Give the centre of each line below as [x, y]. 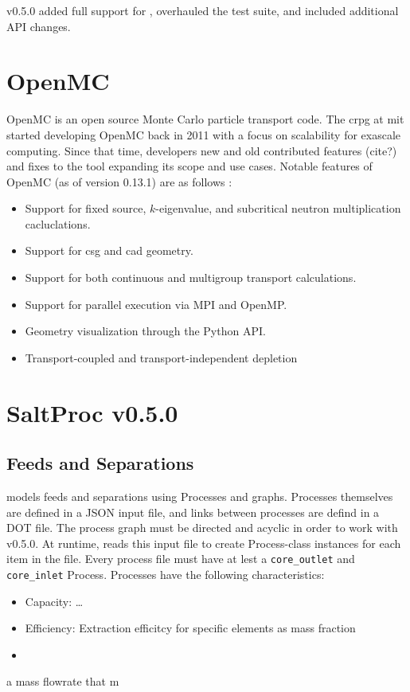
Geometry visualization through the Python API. [145, 331]
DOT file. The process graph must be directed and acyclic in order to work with [202, 528]
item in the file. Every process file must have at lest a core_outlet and [181, 559]
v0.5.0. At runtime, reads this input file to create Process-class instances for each [204, 543]
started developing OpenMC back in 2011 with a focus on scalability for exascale [204, 134]
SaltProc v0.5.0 [92, 412]
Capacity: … [54, 601]
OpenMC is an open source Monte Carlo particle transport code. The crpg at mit [205, 119]
